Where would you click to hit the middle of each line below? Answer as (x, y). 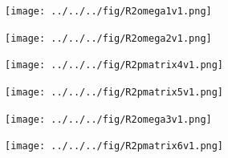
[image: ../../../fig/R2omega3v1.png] (108, 119)
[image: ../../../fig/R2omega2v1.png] (108, 38)
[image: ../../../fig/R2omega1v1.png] (108, 11)
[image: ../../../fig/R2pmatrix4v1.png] (114, 65)
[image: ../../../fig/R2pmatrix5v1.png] (114, 92)
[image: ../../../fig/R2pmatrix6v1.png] (114, 146)
